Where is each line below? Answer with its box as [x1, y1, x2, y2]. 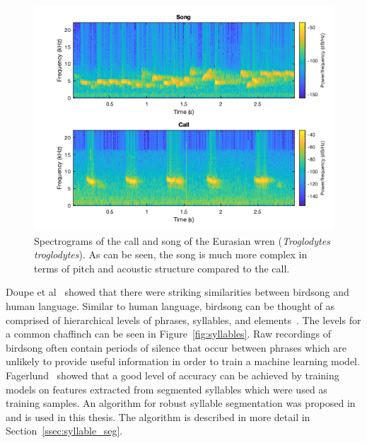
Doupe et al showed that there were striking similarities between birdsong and [6, 284, 349, 299]
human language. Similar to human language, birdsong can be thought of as [6, 298, 335, 313]
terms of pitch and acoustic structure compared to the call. [34, 260, 290, 275]
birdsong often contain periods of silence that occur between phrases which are [6, 340, 347, 355]
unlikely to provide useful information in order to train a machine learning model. [6, 354, 360, 369]
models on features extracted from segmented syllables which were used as [6, 381, 327, 396]
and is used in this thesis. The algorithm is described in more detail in [6, 409, 310, 424]
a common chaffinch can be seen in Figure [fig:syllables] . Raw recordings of [6, 326, 332, 341]
